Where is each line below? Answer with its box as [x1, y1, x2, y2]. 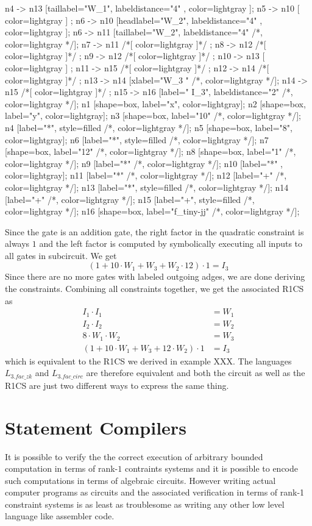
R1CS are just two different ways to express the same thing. [5, 379, 229, 391]
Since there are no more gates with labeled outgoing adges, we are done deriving [5, 270, 305, 283]
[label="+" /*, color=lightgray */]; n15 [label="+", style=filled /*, [5, 193, 255, 205]
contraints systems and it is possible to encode [124, 462, 298, 475]
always [5, 237, 30, 250]
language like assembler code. [5, 510, 115, 522]
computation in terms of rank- [5, 462, 118, 475]
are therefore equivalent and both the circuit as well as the [86, 366, 305, 379]
